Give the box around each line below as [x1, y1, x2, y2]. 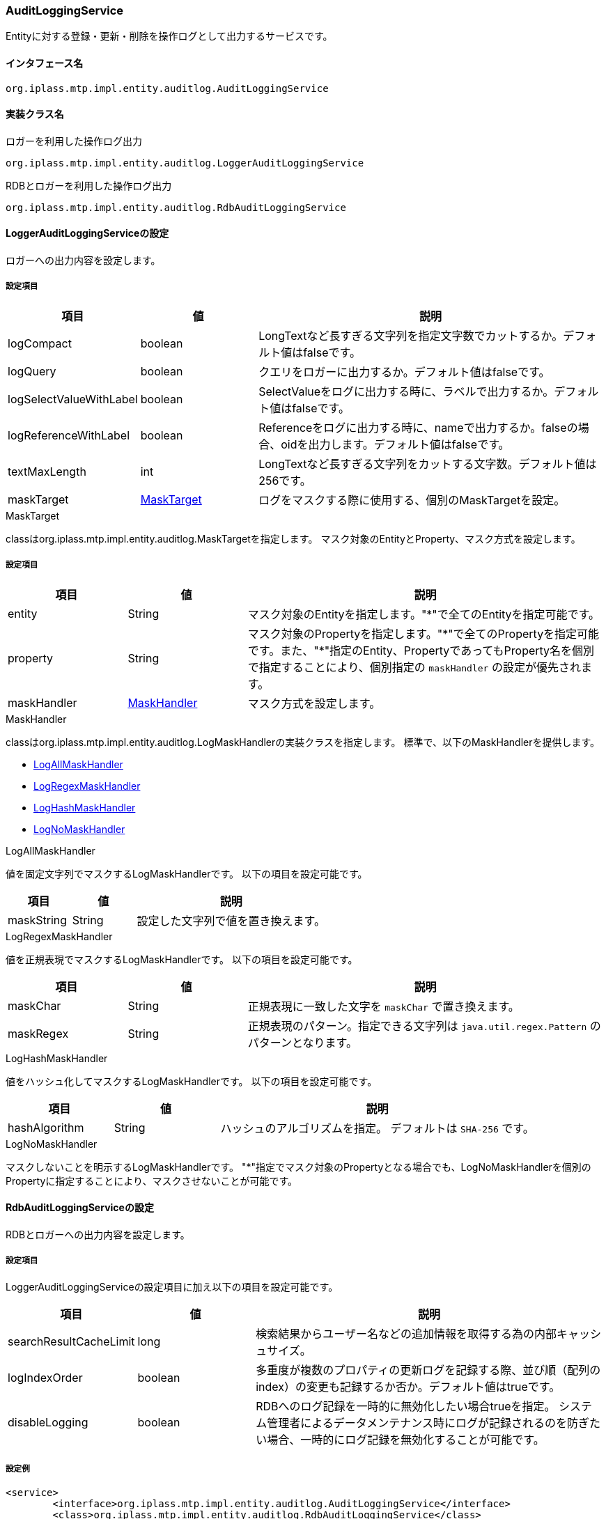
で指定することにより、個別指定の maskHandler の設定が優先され [247, 660, 581, 674]
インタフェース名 [6, 56, 84, 69]
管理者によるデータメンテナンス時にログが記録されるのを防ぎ [267, 1415, 589, 1430]
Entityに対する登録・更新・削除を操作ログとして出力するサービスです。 [6, 30, 333, 42]
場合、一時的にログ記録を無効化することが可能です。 [267, 1432, 545, 1447]
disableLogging [8, 1415, 88, 1429]
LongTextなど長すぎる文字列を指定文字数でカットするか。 [258, 328, 564, 343]
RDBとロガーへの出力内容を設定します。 [6, 1228, 190, 1240]
